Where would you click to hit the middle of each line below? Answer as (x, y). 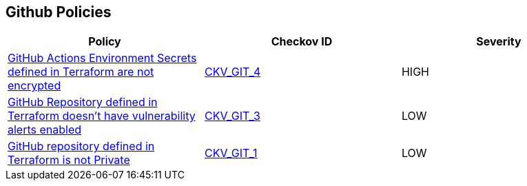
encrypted (34, 86)
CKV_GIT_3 (232, 116)
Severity (499, 42)
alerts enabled (45, 130)
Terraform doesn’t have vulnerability (102, 116)
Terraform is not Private (69, 160)
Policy (105, 42)
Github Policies (59, 12)
